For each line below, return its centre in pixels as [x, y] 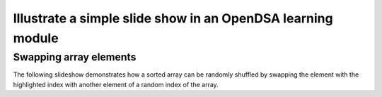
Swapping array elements [75, 57]
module [36, 38]
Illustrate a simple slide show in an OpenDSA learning [173, 18]
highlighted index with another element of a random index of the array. [116, 84]
